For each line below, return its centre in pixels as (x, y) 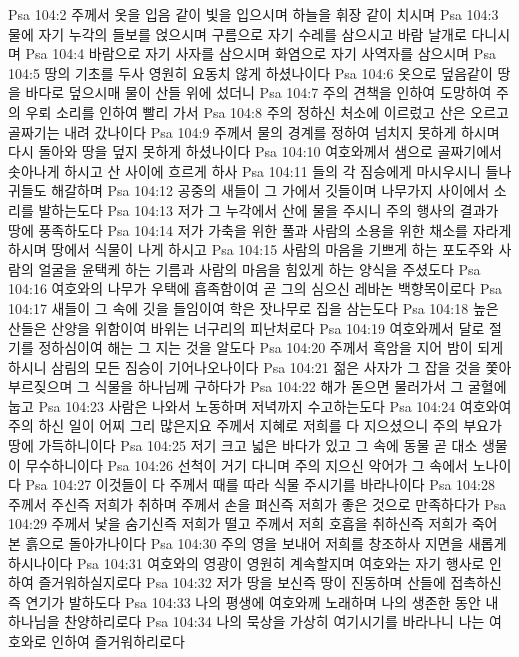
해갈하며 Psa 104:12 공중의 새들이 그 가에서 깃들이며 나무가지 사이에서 (270, 190)
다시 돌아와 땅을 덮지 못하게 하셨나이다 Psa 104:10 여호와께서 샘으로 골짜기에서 (255, 151)
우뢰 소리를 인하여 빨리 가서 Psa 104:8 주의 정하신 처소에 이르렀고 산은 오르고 (267, 111)
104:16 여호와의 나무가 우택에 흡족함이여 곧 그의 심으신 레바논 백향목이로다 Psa (255, 288)
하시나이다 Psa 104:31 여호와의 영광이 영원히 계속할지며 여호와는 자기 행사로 (246, 562)
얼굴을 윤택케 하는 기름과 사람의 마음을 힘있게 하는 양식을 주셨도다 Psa (259, 268)
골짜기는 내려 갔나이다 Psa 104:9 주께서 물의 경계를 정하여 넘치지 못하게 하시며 (254, 131)
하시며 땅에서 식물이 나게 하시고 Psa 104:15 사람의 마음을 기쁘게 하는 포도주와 (251, 249)
